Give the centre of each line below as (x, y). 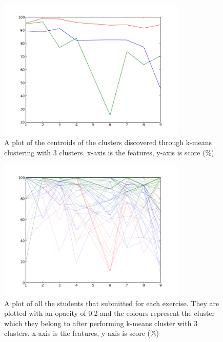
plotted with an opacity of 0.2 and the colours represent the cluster (110, 313)
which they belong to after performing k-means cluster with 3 (101, 323)
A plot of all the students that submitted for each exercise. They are (112, 303)
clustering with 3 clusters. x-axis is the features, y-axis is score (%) (109, 152)
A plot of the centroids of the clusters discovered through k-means (108, 142)
